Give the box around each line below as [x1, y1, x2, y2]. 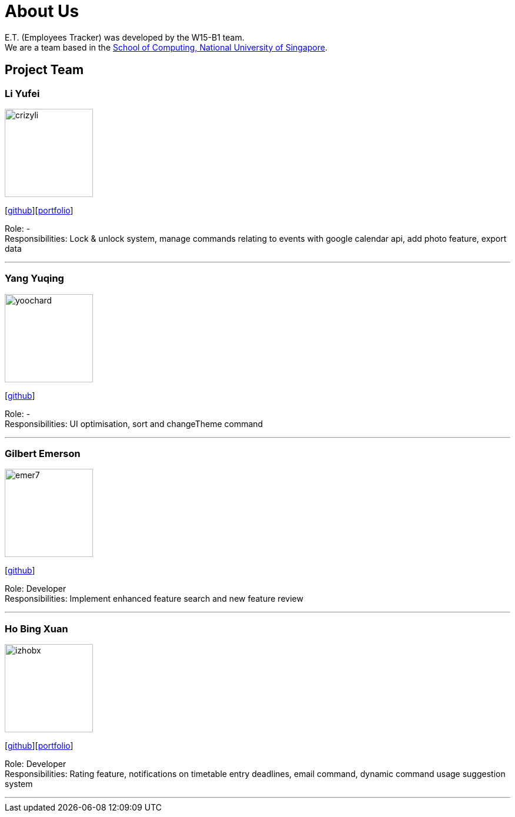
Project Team [5, 62, 84, 78]
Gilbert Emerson [5, 448, 81, 460]
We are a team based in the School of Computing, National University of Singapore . [5, 42, 328, 52]
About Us [5, 1, 79, 21]
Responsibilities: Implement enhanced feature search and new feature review [5, 593, 303, 604]
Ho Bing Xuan [5, 622, 68, 635]
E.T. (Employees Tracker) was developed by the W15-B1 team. [5, 32, 245, 42]
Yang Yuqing [5, 272, 64, 285]
